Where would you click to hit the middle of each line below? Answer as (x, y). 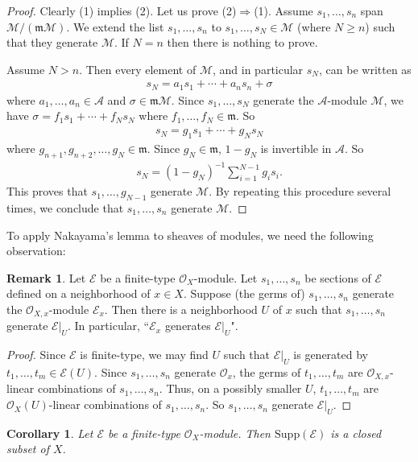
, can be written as (365, 69)
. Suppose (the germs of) (244, 293)
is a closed (356, 433)
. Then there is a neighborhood (181, 309)
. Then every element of (138, 69)
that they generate (52, 42)
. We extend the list (115, 26)
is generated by (331, 355)
